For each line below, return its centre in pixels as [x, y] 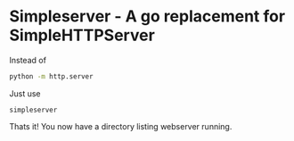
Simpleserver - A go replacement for [147, 17]
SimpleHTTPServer [82, 35]
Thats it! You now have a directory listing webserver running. [121, 126]
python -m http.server [51, 76]
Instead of [28, 60]
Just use [25, 93]
